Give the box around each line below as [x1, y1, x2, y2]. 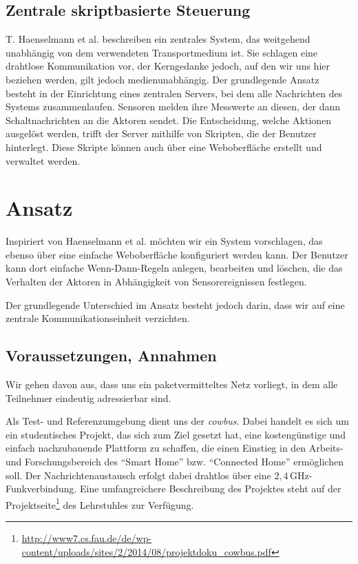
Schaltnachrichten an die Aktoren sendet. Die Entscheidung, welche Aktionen [6, 112, 332, 127]
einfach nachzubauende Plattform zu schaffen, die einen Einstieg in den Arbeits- [6, 441, 344, 455]
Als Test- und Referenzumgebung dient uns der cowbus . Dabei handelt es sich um [6, 414, 349, 428]
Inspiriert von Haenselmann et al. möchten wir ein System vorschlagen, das [6, 234, 323, 248]
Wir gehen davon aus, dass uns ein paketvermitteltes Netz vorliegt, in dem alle [6, 377, 338, 392]
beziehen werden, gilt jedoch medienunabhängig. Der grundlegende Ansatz [6, 72, 319, 86]
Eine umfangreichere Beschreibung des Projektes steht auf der [80, 481, 341, 496]
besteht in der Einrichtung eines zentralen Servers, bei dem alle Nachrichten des [6, 85, 343, 100]
